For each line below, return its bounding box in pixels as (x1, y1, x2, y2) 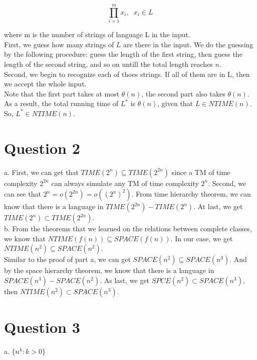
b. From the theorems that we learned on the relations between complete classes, (4, 223, 252, 234)
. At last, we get (193, 201, 243, 212)
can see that (4, 189, 41, 199)
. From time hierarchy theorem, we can (131, 189, 251, 199)
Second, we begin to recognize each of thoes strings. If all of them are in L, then (4, 68, 250, 79)
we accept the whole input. (4, 78, 87, 89)
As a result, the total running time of (4, 98, 119, 109)
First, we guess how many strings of (4, 39, 114, 49)
